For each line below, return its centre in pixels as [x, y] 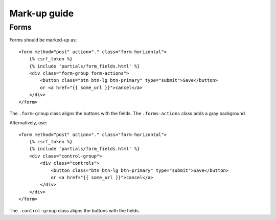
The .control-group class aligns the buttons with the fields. [75, 210]
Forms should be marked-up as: [43, 40]
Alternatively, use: [28, 123]
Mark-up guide [42, 13]
